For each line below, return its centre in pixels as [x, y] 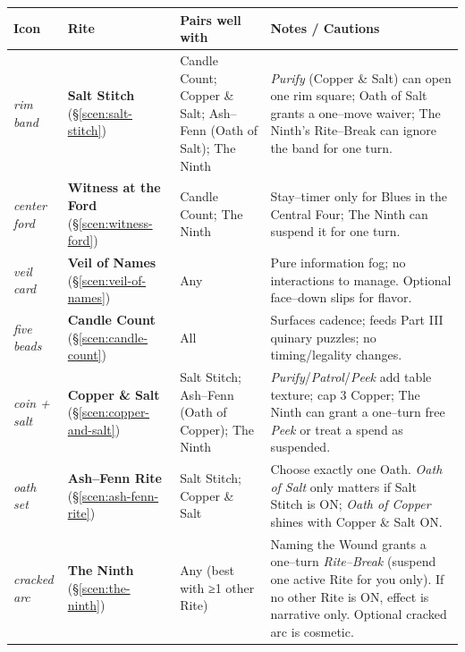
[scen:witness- [115, 222]
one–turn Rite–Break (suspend [353, 561]
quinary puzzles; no [323, 337]
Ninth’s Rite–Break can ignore [354, 130]
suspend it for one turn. [335, 231]
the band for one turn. [331, 147]
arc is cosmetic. [312, 631]
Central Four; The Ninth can [349, 213]
